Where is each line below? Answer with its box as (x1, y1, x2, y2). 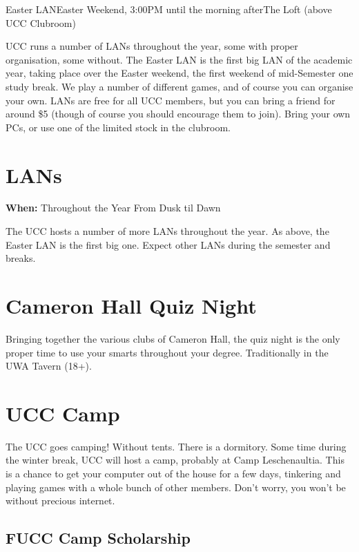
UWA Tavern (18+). (6, 359, 92, 373)
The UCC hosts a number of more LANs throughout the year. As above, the (6, 224, 329, 238)
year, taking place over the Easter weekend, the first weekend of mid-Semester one (6, 66, 353, 80)
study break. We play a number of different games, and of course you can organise (6, 79, 353, 93)
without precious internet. (6, 493, 115, 508)
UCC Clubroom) (6, 15, 76, 30)
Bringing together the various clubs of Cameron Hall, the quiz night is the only (6, 331, 340, 345)
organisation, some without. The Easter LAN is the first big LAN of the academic (6, 52, 353, 66)
